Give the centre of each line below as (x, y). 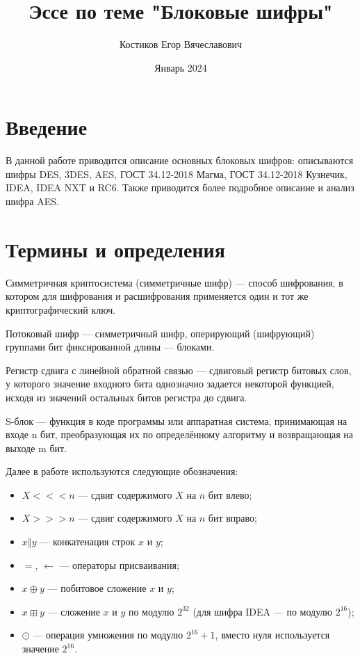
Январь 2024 (181, 67)
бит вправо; (232, 518)
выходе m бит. (36, 448)
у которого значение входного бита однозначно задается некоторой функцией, (170, 384)
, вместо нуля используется (272, 635)
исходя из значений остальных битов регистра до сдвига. (126, 397)
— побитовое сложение (97, 588)
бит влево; (230, 494)
